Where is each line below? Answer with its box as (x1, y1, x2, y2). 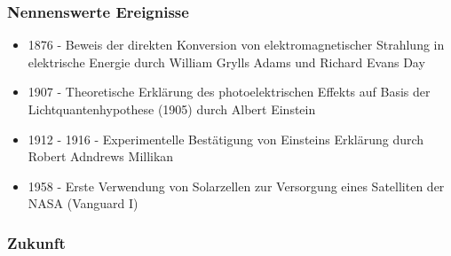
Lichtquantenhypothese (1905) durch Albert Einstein (28, 100, 316, 118)
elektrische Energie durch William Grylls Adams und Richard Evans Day (28, 52, 425, 71)
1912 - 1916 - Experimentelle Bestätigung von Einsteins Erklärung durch (28, 129, 424, 148)
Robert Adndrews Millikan (28, 147, 174, 166)
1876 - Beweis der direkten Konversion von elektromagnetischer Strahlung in (28, 35, 445, 54)
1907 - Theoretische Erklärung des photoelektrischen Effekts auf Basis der (28, 82, 431, 101)
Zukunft (7, 231, 66, 253)
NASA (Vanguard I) (28, 194, 138, 213)
